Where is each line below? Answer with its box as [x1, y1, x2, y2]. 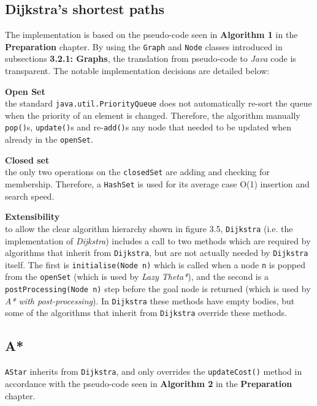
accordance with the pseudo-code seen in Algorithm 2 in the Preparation [5, 377, 292, 389]
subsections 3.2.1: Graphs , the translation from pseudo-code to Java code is [5, 52, 296, 65]
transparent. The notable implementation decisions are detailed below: [5, 64, 270, 77]
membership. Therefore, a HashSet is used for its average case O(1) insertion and [5, 178, 310, 190]
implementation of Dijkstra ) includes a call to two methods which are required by [5, 234, 311, 247]
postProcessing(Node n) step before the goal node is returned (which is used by [5, 282, 311, 295]
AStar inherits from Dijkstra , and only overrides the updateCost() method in [5, 365, 302, 378]
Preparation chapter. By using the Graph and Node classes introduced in [5, 40, 283, 53]
